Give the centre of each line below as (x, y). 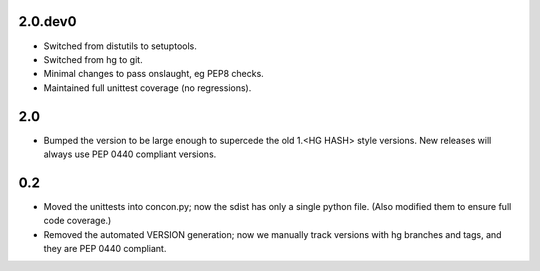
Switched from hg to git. (93, 59)
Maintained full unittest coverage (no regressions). (147, 87)
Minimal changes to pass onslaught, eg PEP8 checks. (153, 74)
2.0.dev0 (47, 21)
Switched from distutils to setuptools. (120, 46)
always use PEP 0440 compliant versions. (130, 154)
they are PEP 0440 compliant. (105, 249)
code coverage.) (77, 221)
